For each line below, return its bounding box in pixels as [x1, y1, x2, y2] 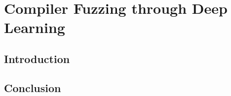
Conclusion [4, 80, 61, 95]
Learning [4, 17, 65, 37]
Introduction [4, 51, 70, 66]
